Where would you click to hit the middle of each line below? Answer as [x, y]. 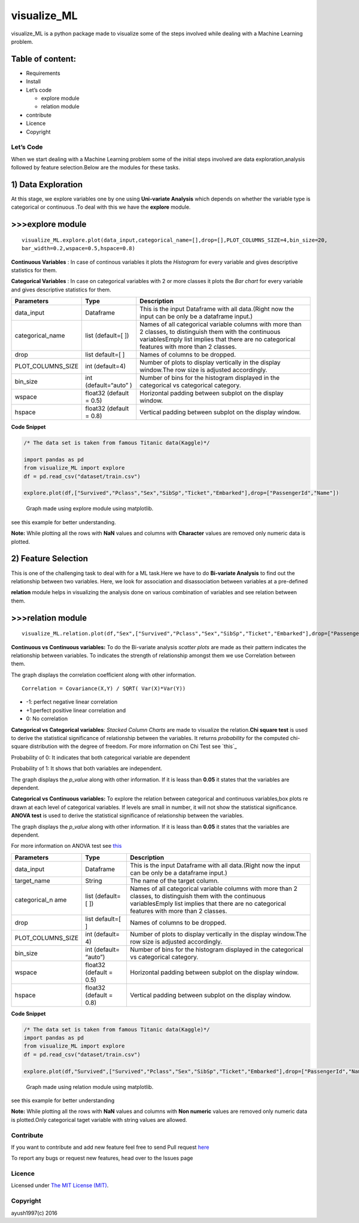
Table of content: [44, 59]
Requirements [43, 73]
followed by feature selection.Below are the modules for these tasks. [96, 168]
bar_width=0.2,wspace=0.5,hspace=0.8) [79, 249]
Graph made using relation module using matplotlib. [90, 1087]
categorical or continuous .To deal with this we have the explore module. [101, 207]
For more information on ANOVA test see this [66, 846]
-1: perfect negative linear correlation [72, 702]
